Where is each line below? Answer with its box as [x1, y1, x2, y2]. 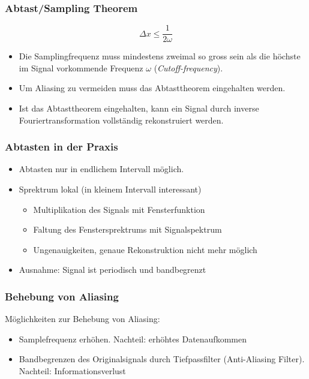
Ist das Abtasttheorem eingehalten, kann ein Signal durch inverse [19, 102, 259, 115]
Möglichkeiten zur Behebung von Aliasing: [5, 312, 160, 325]
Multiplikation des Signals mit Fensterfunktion [33, 203, 205, 215]
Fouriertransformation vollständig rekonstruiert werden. [19, 113, 224, 126]
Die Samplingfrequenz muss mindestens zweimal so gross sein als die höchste [19, 50, 301, 62]
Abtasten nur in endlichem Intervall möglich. [19, 163, 184, 175]
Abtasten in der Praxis [5, 139, 118, 154]
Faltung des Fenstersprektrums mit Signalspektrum [33, 223, 222, 236]
